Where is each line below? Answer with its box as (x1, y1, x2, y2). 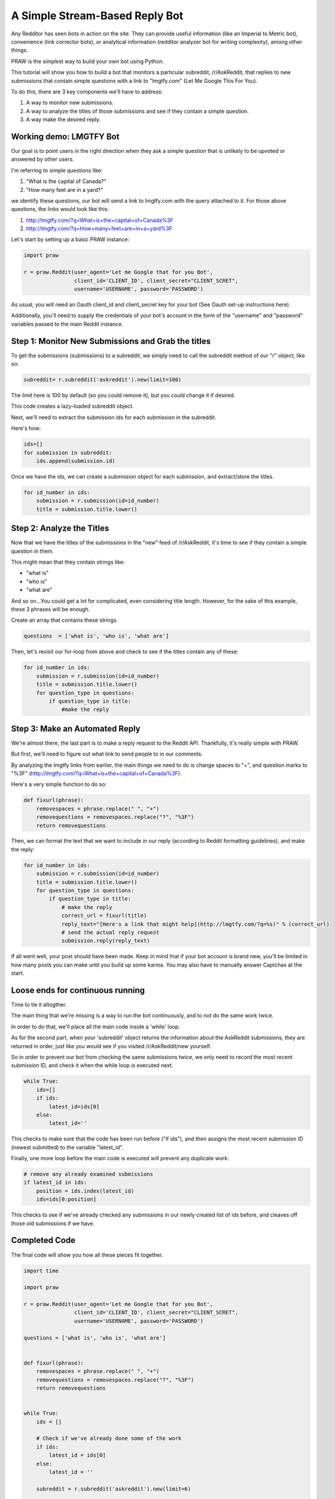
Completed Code (11, 1235, 76, 1245)
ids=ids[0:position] (36, 1196, 97, 1203)
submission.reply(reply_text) (61, 937, 150, 944)
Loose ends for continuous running (11, 985, 145, 995)
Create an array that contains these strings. (11, 616, 118, 624)
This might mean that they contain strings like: (11, 558, 125, 566)
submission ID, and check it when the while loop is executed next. (11, 1062, 173, 1069)
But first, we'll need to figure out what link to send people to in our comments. (11, 750, 203, 758)
